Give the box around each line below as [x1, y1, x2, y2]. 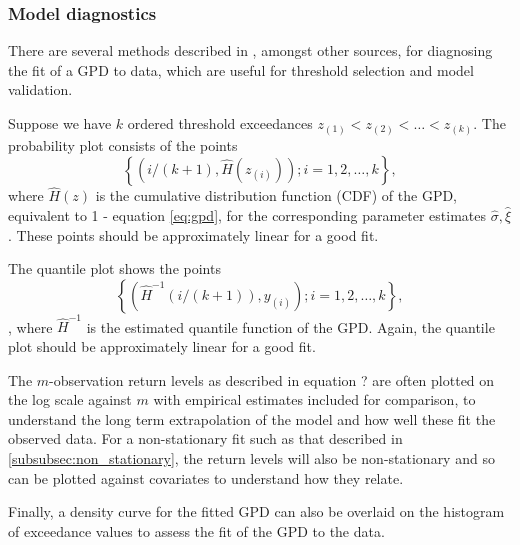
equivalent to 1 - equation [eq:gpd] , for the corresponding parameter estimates [8, 204, 487, 225]
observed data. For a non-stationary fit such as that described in [8, 428, 403, 449]
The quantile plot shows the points [8, 258, 221, 279]
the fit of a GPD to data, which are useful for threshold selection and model [8, 59, 474, 80]
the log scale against [8, 389, 132, 410]
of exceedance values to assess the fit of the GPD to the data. [8, 520, 385, 541]
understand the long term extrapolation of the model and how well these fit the [8, 408, 496, 429]
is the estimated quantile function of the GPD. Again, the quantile [86, 316, 495, 337]
